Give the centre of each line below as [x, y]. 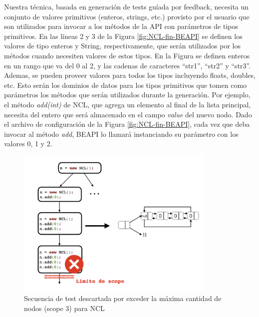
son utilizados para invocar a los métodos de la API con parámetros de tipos [121, 26]
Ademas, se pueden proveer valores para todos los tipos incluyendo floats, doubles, [130, 75]
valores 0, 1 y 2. [28, 144]
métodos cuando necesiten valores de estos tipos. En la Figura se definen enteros [127, 55]
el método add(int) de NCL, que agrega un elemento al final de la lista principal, [128, 104]
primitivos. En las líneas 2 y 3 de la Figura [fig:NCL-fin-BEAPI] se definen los [123, 36]
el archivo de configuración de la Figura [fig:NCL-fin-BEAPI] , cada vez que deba [127, 124]
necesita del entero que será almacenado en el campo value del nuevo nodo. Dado [128, 114]
